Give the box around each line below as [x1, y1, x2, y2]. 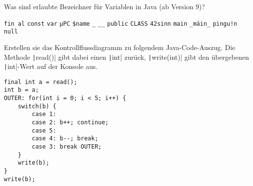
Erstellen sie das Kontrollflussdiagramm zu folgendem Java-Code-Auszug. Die [4, 42, 235, 52]
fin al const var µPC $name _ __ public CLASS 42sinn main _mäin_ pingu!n [4, 20, 237, 27]
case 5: [32, 127, 57, 134]
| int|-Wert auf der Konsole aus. [4, 61, 98, 71]
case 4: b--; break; [32, 135, 98, 142]
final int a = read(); [4, 78, 78, 85]
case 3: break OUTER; [32, 143, 102, 151]
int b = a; [4, 86, 39, 94]
